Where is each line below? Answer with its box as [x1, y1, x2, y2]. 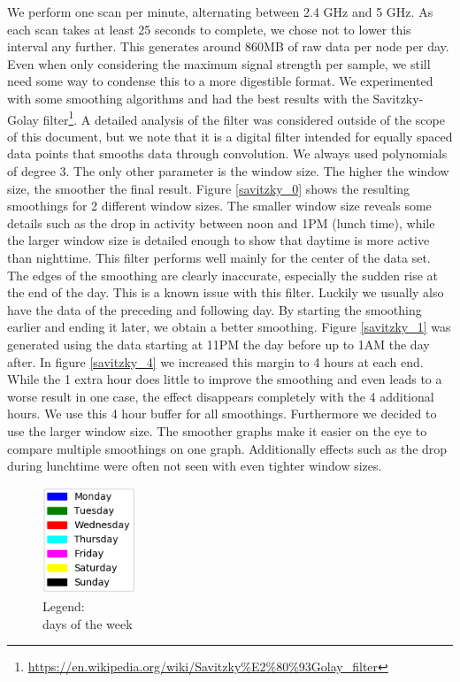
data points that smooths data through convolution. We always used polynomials [7, 144, 448, 163]
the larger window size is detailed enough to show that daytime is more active [7, 231, 430, 249]
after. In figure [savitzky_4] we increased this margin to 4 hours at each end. [7, 352, 424, 371]
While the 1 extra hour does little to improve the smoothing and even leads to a [7, 370, 442, 388]
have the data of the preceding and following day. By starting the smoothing [7, 300, 422, 318]
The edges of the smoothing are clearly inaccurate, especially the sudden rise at [7, 265, 439, 284]
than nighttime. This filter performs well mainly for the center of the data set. [7, 248, 431, 266]
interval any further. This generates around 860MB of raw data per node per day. [7, 37, 449, 56]
